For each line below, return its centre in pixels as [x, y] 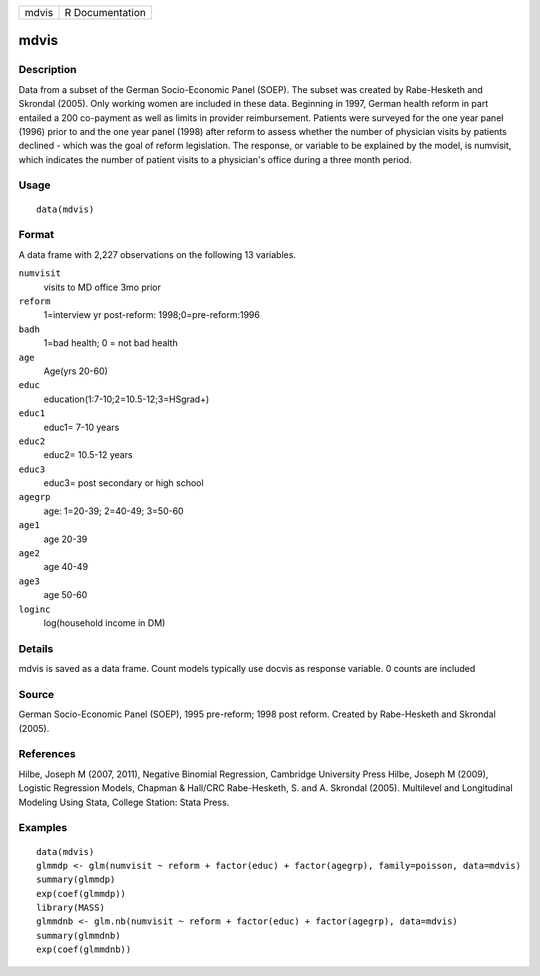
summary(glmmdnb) [78, 935]
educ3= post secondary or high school [123, 483]
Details [36, 648]
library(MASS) [70, 908]
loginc [34, 609]
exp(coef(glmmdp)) [81, 893]
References [47, 754]
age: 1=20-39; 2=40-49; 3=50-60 [113, 511]
